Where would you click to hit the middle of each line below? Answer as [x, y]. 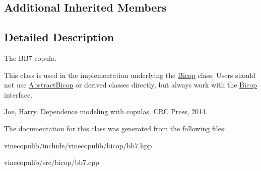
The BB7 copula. [30, 58]
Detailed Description [59, 37]
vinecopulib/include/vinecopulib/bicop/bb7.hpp [78, 145]
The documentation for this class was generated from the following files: [115, 128]
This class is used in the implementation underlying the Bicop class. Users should [130, 75]
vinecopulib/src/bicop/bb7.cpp [52, 162]
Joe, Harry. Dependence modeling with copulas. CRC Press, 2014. [106, 111]
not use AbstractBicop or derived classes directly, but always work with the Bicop [130, 85]
